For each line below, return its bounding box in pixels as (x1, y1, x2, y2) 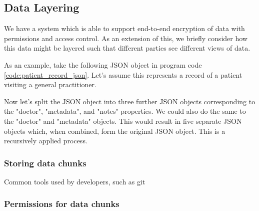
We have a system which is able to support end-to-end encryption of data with (4, 23, 245, 34)
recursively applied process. (4, 135, 87, 146)
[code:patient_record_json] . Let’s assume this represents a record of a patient (4, 69, 242, 80)
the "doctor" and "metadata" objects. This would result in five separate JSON (4, 115, 242, 126)
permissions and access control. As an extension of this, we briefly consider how (4, 33, 247, 43)
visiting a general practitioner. (4, 79, 96, 90)
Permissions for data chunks (4, 197, 119, 210)
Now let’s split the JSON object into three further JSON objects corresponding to (4, 96, 255, 106)
